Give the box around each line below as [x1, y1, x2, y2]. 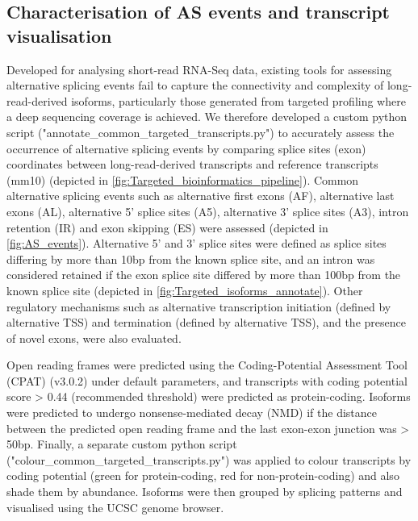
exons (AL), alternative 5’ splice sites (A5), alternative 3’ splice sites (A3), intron [6, 202, 409, 219]
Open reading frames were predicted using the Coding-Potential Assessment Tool [6, 356, 408, 373]
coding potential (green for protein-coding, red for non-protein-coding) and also [6, 467, 399, 484]
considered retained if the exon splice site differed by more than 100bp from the [6, 266, 401, 283]
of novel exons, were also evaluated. [6, 329, 182, 346]
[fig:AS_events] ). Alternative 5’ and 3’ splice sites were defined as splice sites [6, 235, 387, 252]
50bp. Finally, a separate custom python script [6, 436, 237, 452]
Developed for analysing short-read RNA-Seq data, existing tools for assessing [6, 60, 392, 77]
